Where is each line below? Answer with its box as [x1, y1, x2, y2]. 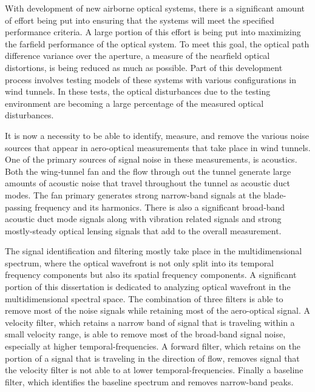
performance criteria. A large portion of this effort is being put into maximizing [5, 25, 301, 38]
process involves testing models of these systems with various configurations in [5, 73, 297, 86]
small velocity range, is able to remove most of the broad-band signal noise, [5, 328, 286, 340]
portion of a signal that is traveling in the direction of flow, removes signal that [5, 351, 300, 364]
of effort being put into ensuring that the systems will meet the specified [5, 13, 274, 26]
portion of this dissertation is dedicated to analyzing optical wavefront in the [5, 280, 291, 293]
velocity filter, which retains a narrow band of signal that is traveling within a [5, 316, 295, 328]
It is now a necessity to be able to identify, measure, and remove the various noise [5, 129, 310, 141]
